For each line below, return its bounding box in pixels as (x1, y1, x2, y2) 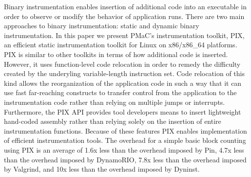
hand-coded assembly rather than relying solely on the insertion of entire (4, 116, 221, 126)
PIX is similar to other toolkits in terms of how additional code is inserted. (4, 49, 228, 59)
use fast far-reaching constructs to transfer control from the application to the (4, 87, 237, 98)
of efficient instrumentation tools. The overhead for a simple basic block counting (4, 135, 246, 145)
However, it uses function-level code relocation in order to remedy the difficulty (4, 59, 241, 69)
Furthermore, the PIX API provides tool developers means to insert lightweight (4, 106, 241, 117)
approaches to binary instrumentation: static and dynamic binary (4, 20, 199, 31)
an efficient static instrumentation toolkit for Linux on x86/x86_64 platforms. (4, 39, 237, 50)
